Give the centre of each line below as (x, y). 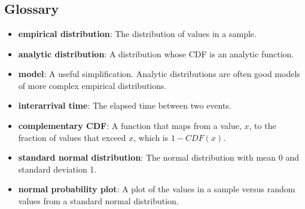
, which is (151, 137)
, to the (263, 125)
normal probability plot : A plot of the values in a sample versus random (157, 189)
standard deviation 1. (57, 169)
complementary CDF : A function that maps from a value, (130, 125)
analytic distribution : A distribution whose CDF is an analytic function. (156, 53)
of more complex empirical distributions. (92, 85)
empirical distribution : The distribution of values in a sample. (137, 33)
